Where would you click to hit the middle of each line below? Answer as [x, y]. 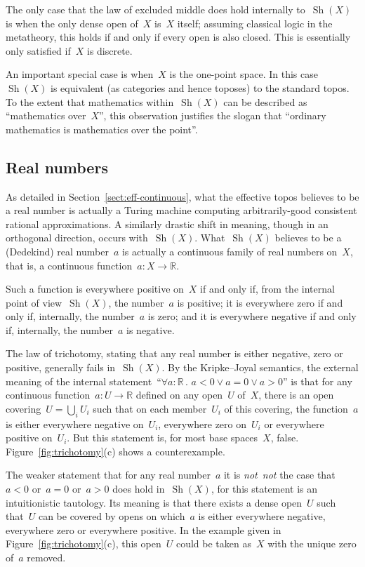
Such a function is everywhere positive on [95, 289]
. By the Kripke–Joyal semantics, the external [260, 367]
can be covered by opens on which [112, 516]
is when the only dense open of [72, 23]
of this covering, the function [286, 408]
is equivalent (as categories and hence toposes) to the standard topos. [200, 87]
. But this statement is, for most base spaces [162, 438]
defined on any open [179, 395]
